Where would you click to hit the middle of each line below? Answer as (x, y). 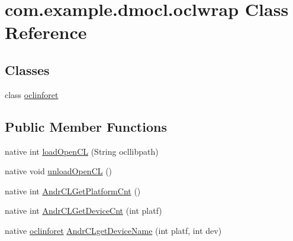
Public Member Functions (86, 126)
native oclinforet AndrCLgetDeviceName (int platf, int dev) (113, 230)
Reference (46, 32)
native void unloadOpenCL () (59, 171)
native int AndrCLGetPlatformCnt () (73, 190)
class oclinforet (32, 94)
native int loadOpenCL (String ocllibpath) (82, 151)
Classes (27, 69)
